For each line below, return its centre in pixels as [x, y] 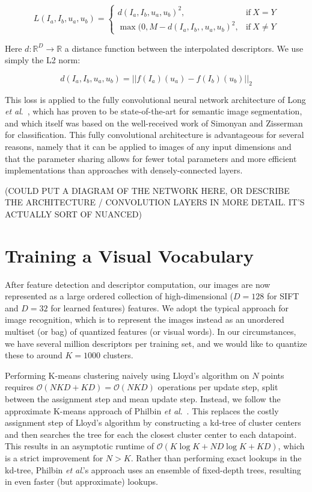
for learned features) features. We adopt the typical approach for [170, 307]
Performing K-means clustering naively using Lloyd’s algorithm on [127, 375]
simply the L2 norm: [43, 60]
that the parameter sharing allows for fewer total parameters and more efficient [151, 158]
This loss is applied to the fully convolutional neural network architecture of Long [155, 99]
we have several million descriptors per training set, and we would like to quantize [156, 343]
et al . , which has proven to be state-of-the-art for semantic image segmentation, [154, 111]
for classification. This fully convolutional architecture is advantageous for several [154, 135]
